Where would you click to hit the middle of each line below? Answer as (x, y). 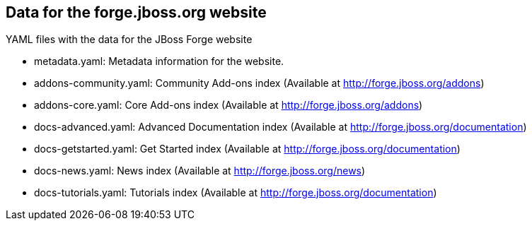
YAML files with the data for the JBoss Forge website (129, 40)
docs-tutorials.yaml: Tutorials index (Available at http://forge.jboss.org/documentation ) (236, 193)
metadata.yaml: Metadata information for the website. (159, 61)
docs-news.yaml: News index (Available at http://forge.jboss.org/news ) (200, 171)
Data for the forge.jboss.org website (136, 12)
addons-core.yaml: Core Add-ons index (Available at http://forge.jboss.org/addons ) (229, 105)
